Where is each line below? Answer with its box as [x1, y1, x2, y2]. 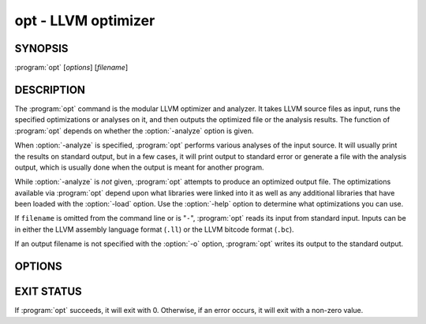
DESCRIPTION [14, 83, 86, 96]
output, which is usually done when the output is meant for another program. [14, 162, 264, 172]
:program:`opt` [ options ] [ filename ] [14, 63, 129, 73]
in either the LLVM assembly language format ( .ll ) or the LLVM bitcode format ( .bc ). [14, 225, 295, 234]
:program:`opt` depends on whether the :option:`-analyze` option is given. [14, 126, 254, 136]
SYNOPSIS [14, 42, 69, 55]
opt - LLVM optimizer [14, 12, 155, 29]
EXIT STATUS [14, 285, 82, 299]
